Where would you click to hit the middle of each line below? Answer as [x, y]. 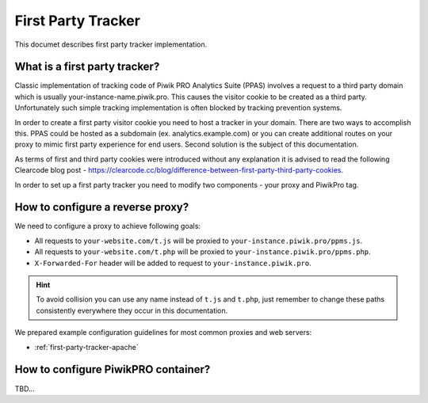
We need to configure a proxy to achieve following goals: [108, 226]
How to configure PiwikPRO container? [113, 369]
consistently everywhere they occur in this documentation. [132, 310]
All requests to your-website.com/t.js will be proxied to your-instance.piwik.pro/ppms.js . [199, 241]
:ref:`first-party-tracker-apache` [86, 347]
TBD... [25, 389]
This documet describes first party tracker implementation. [111, 44]
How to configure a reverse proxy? [102, 207]
